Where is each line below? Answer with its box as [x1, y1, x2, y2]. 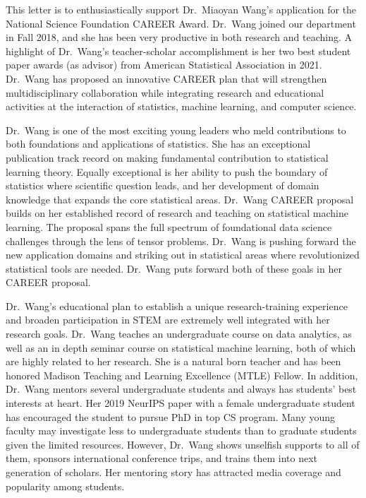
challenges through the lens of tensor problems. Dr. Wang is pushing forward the [6, 233, 356, 248]
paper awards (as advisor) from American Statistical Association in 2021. [6, 57, 322, 72]
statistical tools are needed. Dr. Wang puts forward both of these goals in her [6, 261, 342, 275]
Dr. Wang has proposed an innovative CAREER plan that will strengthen [6, 71, 327, 85]
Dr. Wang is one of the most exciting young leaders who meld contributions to [6, 122, 346, 137]
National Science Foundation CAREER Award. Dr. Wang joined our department [6, 16, 356, 30]
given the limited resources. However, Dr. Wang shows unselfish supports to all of [6, 437, 360, 451]
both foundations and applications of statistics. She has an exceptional [6, 136, 311, 151]
